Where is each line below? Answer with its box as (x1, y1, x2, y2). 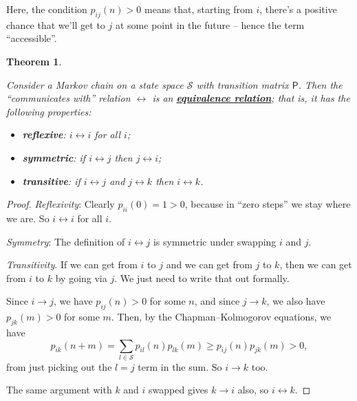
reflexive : (22, 127, 66, 142)
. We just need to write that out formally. (114, 270, 290, 285)
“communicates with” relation (6, 91, 131, 105)
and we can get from (166, 257, 252, 272)
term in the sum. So (138, 359, 222, 373)
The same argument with (6, 382, 112, 397)
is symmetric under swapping (153, 234, 277, 248)
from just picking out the (6, 359, 112, 373)
